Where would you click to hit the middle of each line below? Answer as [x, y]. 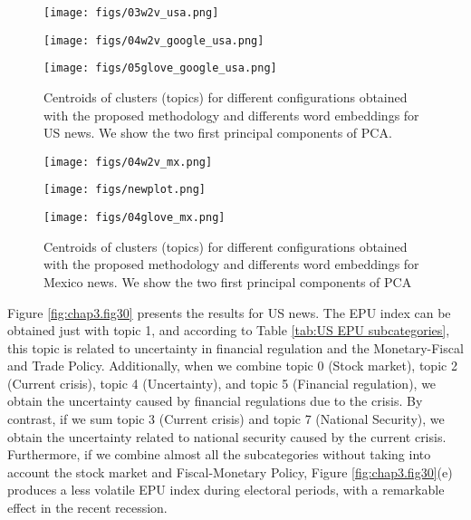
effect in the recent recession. [87, 508]
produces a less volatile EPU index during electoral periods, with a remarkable [226, 490]
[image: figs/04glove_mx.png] [135, 218]
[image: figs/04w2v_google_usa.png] [154, 40]
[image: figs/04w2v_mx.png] [128, 162]
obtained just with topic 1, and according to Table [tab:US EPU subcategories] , [229, 330]
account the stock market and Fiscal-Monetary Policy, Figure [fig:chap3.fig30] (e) [230, 472]
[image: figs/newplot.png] [125, 190]
